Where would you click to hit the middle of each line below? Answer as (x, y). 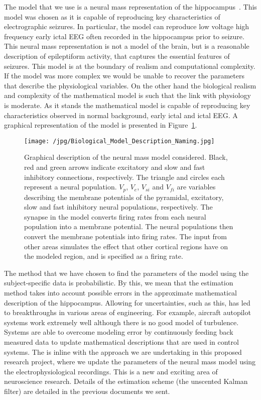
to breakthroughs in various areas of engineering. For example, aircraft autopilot (127, 312)
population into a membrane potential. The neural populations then (129, 226)
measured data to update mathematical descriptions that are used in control (121, 341)
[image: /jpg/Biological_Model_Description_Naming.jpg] (119, 141)
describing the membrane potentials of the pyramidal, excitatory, (124, 197)
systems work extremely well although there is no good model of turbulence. (121, 322)
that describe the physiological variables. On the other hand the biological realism (130, 85)
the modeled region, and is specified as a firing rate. (104, 256)
